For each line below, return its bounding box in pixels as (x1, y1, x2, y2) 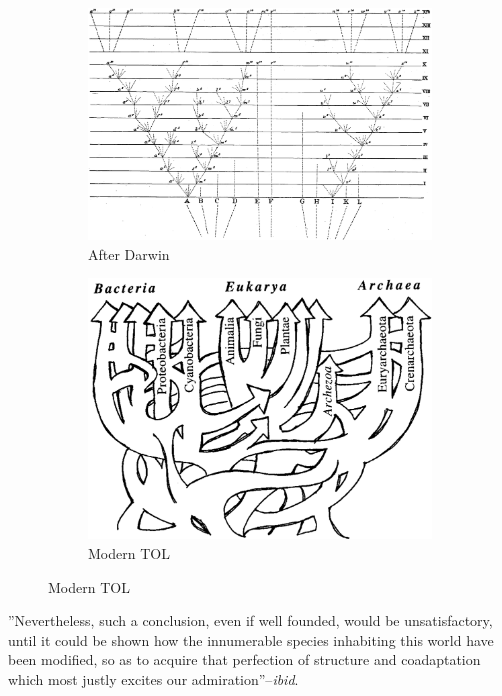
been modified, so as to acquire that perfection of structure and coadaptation (8, 649, 481, 670)
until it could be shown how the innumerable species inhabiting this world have (8, 629, 494, 650)
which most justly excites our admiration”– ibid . (8, 668, 299, 689)
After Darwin (88, 243, 170, 264)
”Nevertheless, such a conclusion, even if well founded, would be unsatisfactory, (8, 610, 493, 631)
